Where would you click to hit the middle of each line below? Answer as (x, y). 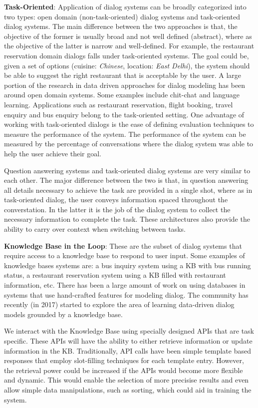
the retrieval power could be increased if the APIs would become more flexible (124, 370)
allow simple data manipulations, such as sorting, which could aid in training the (128, 389)
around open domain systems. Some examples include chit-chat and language (122, 95)
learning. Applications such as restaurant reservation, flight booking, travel (119, 104)
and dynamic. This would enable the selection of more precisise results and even (127, 380)
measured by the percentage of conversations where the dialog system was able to (129, 144)
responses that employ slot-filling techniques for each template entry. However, (124, 360)
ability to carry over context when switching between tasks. (95, 229)
